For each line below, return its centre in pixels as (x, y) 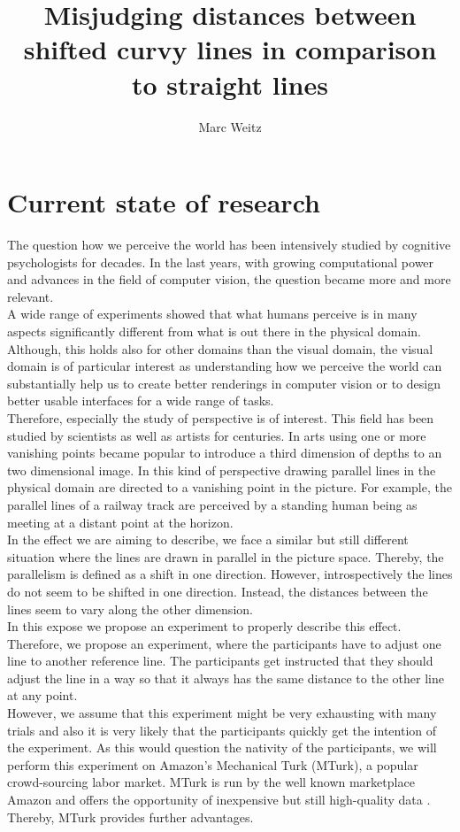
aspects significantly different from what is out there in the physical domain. (214, 331)
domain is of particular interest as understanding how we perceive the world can (225, 366)
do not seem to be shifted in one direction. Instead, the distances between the (218, 591)
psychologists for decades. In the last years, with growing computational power (221, 262)
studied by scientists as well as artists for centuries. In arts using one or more (217, 435)
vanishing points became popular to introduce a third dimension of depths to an (225, 453)
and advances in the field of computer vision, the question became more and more (229, 279)
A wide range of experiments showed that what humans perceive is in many (212, 314)
